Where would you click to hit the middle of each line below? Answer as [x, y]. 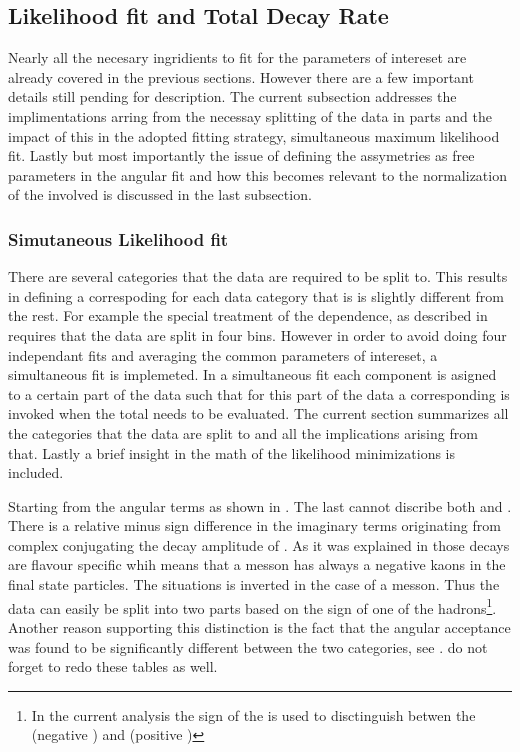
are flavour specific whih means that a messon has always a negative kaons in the [257, 564]
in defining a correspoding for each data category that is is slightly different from [256, 295]
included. [36, 472]
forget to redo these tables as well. [113, 666]
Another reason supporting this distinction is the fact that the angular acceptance [259, 626]
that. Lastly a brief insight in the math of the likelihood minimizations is [232, 452]
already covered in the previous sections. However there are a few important [241, 76]
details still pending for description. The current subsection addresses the [232, 96]
